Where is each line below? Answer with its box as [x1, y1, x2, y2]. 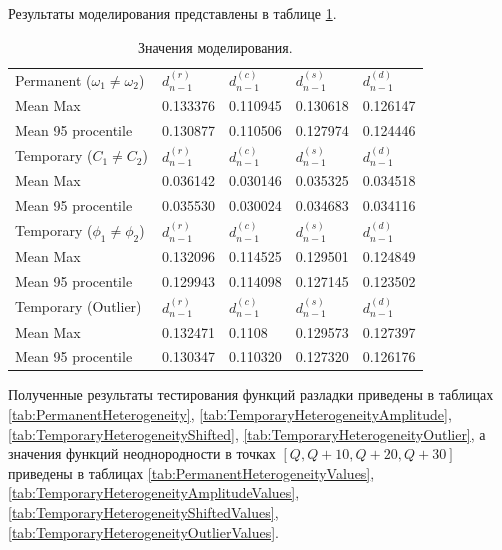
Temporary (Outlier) [15, 296, 142, 317]
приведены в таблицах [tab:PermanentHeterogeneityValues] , [8, 462, 375, 483]
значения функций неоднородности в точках [8, 443, 276, 464]
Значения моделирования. [137, 36, 293, 57]
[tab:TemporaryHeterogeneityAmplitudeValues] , [8, 482, 300, 503]
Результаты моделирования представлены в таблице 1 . [8, 3, 337, 23]
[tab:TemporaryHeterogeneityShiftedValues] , [8, 502, 279, 523]
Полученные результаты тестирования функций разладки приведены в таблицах [8, 384, 494, 405]
